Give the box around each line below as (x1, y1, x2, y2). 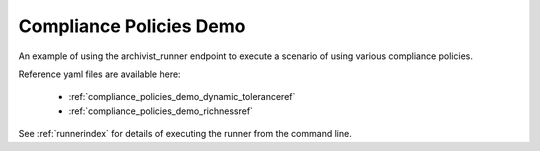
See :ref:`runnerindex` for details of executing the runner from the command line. (18, 128, 352, 140)
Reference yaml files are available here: (18, 68, 181, 80)
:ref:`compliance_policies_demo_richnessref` (68, 105, 254, 117)
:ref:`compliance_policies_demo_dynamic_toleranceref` (68, 91, 296, 103)
